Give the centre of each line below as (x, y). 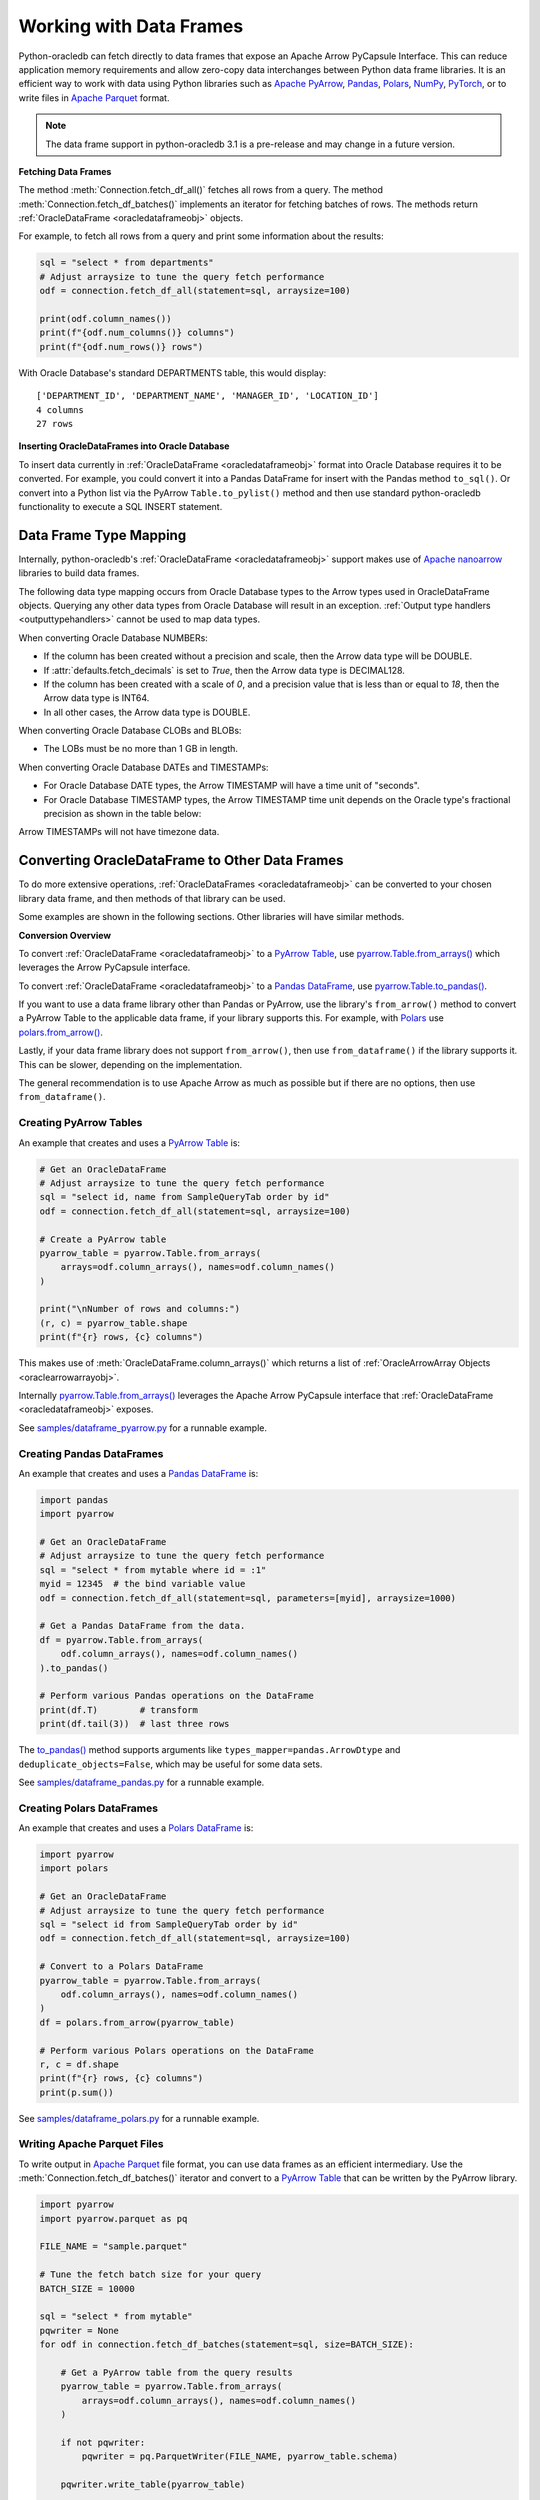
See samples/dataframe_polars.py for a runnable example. (139, 2118)
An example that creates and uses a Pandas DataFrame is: (138, 1473)
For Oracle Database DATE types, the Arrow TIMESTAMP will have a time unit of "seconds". (231, 786)
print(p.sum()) (76, 2092)
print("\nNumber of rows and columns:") (139, 1309)
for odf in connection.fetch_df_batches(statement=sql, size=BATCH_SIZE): (227, 2344)
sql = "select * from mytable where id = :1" (153, 1569)
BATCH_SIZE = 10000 (87, 2288)
